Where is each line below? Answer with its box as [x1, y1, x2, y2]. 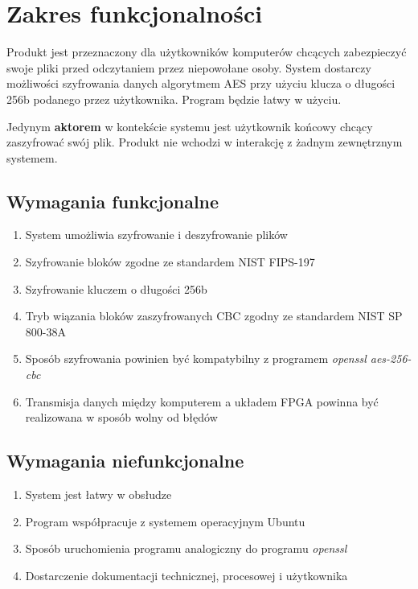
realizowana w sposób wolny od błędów [25, 409, 218, 426]
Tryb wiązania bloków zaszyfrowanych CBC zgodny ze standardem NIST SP [25, 307, 403, 324]
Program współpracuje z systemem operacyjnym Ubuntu [25, 513, 305, 529]
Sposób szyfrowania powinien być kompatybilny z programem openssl [25, 350, 367, 367]
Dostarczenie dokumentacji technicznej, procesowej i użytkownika [25, 566, 348, 583]
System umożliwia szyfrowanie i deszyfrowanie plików [25, 226, 288, 243]
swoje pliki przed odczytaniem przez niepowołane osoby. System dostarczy [6, 59, 371, 76]
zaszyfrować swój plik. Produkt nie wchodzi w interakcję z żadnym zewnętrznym [6, 134, 403, 150]
